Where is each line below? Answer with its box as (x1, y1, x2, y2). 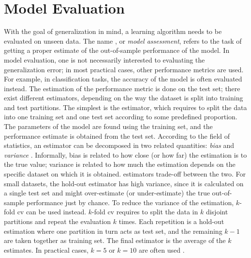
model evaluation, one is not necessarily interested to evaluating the (4, 54, 205, 64)
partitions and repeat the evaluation (4, 216, 111, 226)
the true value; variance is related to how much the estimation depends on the (4, 159, 236, 169)
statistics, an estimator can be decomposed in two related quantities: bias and (4, 140, 235, 150)
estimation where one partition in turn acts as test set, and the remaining (4, 226, 222, 236)
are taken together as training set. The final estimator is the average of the (4, 235, 226, 245)
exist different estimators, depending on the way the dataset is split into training (4, 93, 243, 103)
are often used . (138, 244, 185, 255)
